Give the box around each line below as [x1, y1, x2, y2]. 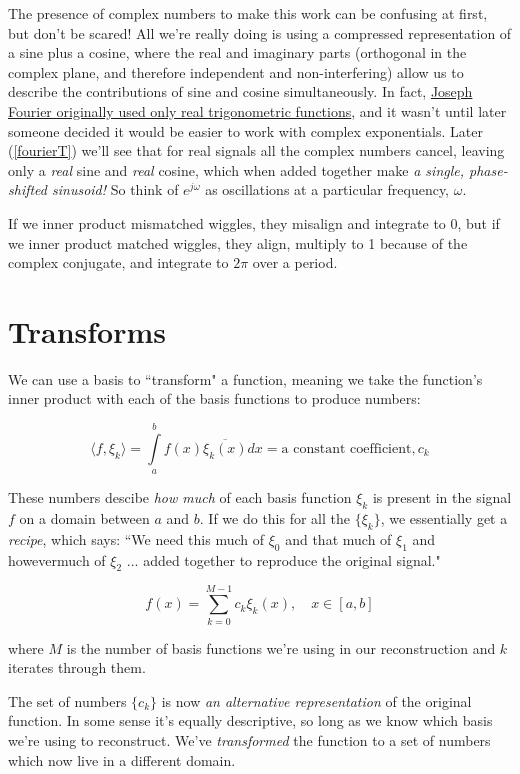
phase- [469, 159, 508, 180]
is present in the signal [372, 487, 512, 508]
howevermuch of [8, 549, 106, 570]
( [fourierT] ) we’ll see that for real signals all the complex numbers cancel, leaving [8, 140, 505, 161]
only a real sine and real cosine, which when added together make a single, [8, 159, 465, 180]
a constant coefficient [281, 441, 412, 456]
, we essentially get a [380, 508, 508, 529]
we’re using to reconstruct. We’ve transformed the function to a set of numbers [8, 729, 491, 750]
